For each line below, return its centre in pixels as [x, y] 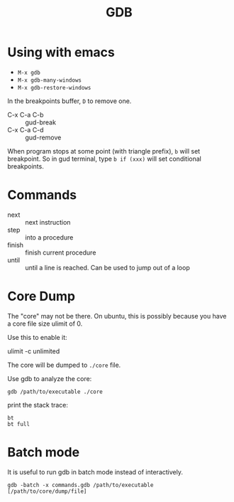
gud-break [41, 122]
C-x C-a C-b [26, 114]
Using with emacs [61, 52]
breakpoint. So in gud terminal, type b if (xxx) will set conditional [105, 159]
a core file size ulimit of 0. [45, 324]
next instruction [48, 222]
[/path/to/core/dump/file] [47, 491]
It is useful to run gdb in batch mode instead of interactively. [95, 472]
